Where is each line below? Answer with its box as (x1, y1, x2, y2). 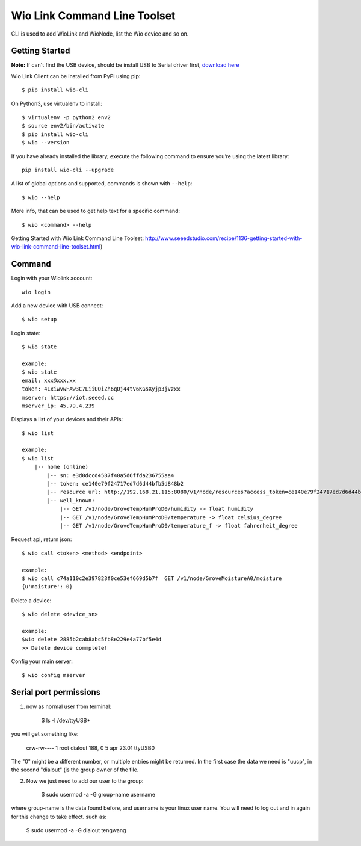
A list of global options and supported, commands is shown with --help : (11, 180, 193, 187)
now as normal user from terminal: (26, 703, 111, 710)
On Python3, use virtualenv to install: (11, 100, 102, 107)
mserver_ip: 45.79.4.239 (22, 402, 95, 409)
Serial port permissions (11, 687, 101, 697)
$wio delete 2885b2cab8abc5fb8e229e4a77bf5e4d (22, 636, 162, 643)
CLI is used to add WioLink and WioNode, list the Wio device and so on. (11, 30, 189, 37)
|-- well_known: (47, 497, 95, 504)
